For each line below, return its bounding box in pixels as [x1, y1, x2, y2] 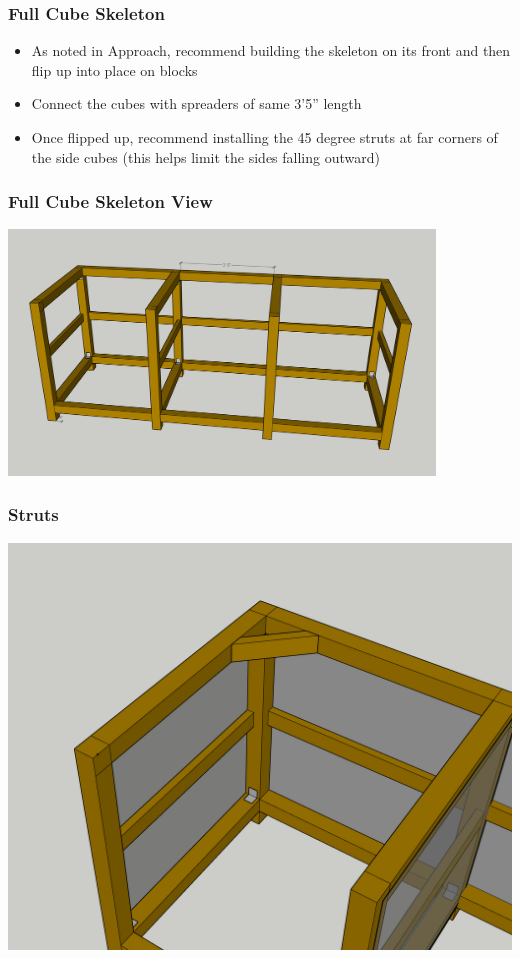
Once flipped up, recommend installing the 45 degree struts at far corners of [31, 127, 498, 147]
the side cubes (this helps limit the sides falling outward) [31, 146, 380, 167]
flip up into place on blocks [31, 59, 198, 80]
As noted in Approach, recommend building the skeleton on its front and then [31, 40, 511, 61]
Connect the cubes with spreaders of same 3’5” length [31, 93, 362, 114]
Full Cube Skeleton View [8, 189, 213, 214]
